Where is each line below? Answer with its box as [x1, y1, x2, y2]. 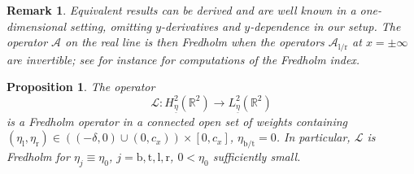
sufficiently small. [212, 148, 301, 165]
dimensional [7, 17, 66, 34]
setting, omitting [70, 17, 152, 34]
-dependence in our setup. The [250, 17, 401, 34]
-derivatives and [161, 17, 241, 34]
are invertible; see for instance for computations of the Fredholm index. [7, 50, 360, 67]
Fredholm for [7, 148, 70, 165]
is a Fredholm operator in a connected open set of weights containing [7, 112, 348, 129]
